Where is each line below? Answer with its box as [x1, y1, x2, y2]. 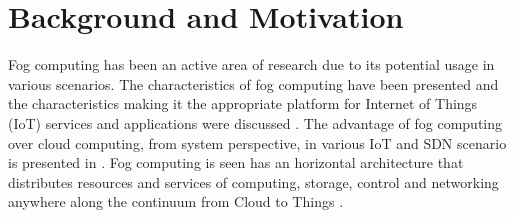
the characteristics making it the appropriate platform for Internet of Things [8, 93, 478, 114]
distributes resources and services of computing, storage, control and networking [8, 171, 499, 192]
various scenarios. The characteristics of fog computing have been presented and [8, 73, 499, 94]
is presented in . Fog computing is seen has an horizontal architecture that [8, 152, 464, 173]
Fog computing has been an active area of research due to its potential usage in [8, 54, 495, 75]
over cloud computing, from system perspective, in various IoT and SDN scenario [8, 132, 507, 153]
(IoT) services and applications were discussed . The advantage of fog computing [8, 112, 503, 133]
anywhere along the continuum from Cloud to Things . [8, 191, 344, 212]
